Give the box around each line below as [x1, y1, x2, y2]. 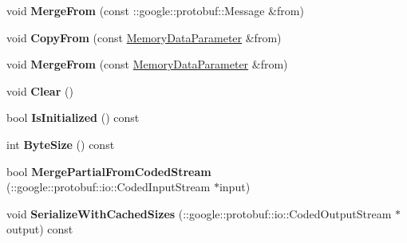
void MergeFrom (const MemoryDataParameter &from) [6, 56, 288, 73]
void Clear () [6, 82, 73, 99]
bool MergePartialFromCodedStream [6, 163, 211, 179]
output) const [6, 221, 73, 237]
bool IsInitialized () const [6, 109, 140, 126]
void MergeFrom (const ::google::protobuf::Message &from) [6, 2, 304, 18]
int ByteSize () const [6, 135, 115, 152]
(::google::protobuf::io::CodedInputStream [6, 178, 211, 195]
